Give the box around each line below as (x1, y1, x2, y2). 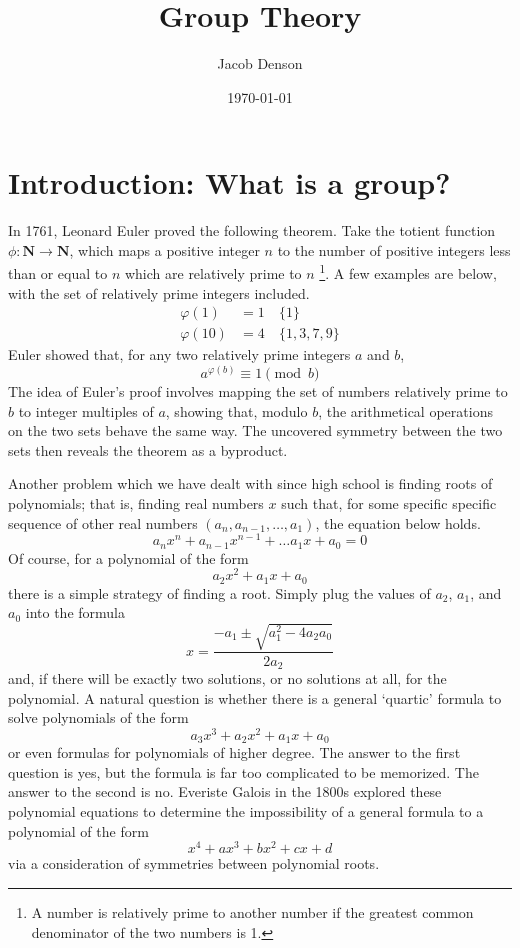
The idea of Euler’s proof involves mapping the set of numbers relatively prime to (8, 380, 508, 401)
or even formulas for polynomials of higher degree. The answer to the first (8, 742, 461, 763)
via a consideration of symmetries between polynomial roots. (8, 853, 380, 874)
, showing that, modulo (165, 400, 308, 421)
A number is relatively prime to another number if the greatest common (31, 901, 474, 922)
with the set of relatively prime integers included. (8, 282, 310, 303)
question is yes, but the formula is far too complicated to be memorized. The (8, 761, 479, 782)
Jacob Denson (217, 53, 303, 74)
